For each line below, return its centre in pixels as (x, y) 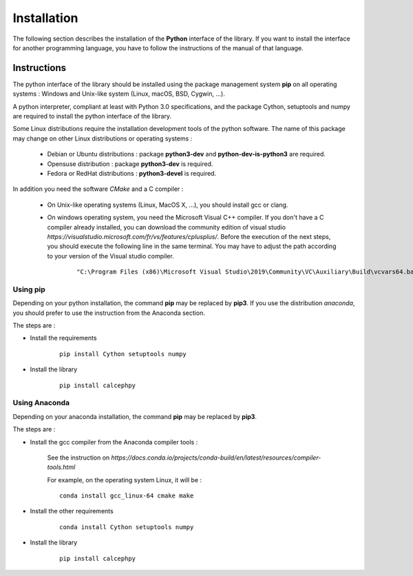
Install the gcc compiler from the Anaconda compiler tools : (114, 442)
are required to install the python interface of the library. (92, 116)
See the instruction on (78, 457)
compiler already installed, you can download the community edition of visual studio (166, 227)
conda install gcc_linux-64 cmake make (127, 496)
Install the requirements (63, 338)
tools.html (61, 467)
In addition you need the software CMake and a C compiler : (98, 189)
